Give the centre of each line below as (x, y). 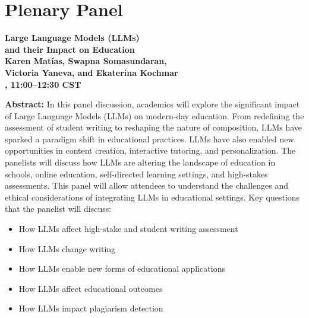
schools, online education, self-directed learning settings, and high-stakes (136, 174)
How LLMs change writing (67, 248)
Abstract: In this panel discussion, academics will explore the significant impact (152, 104)
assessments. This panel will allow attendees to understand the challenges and (147, 185)
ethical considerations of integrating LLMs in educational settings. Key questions (152, 197)
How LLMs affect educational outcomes (91, 288)
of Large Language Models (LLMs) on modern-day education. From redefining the (154, 115)
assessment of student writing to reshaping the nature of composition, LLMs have (154, 127)
